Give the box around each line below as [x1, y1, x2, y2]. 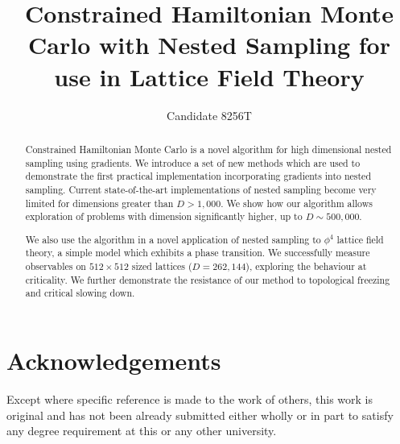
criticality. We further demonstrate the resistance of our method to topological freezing [25, 272, 390, 286]
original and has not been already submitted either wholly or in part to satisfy [6, 406, 394, 423]
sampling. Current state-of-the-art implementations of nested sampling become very [25, 182, 377, 196]
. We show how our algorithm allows [221, 196, 373, 210]
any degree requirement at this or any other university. [6, 422, 277, 439]
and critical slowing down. [25, 286, 135, 300]
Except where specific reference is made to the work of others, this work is [6, 390, 373, 407]
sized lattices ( [131, 259, 192, 273]
